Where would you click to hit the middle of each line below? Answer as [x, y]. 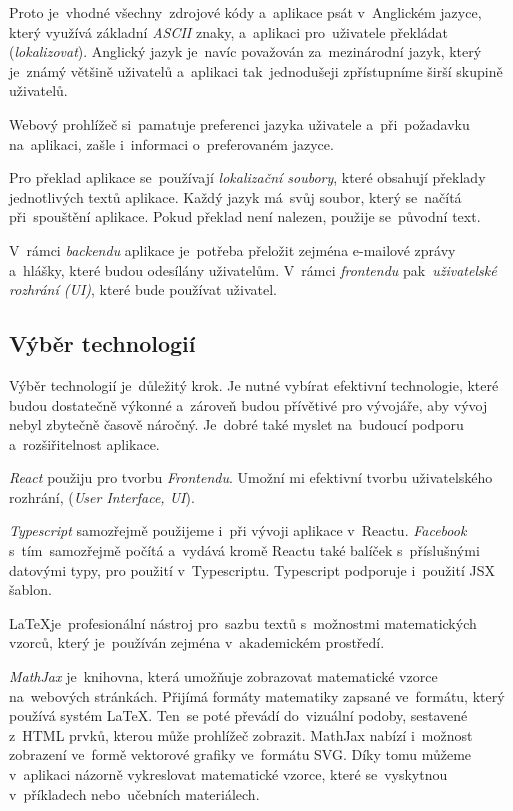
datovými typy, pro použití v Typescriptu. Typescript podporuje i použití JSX [252, 569]
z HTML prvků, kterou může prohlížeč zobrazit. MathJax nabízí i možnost [241, 734]
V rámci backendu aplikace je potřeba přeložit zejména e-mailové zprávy [232, 249]
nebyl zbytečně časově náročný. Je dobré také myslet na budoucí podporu [236, 424]
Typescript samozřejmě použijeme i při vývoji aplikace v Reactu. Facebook [238, 530]
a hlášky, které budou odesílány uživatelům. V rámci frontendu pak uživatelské [253, 269]
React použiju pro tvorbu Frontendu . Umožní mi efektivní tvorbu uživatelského [251, 477]
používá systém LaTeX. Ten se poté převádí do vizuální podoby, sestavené [238, 715]
